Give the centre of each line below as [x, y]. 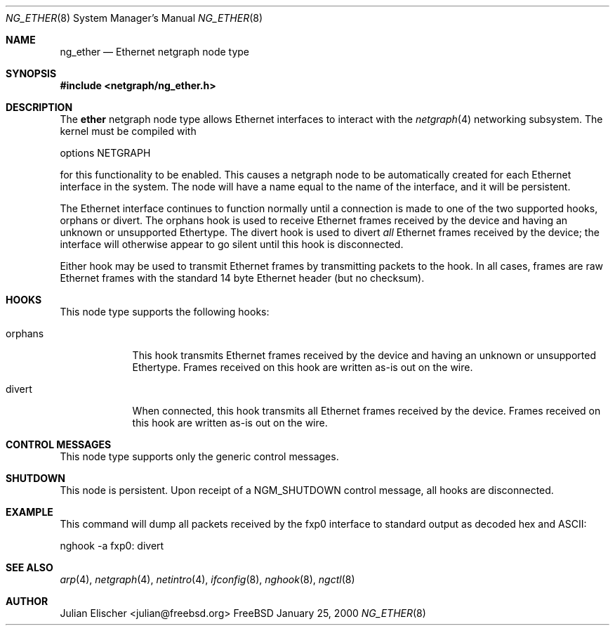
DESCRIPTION [39, 107]
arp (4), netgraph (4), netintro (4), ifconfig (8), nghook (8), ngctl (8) [207, 579]
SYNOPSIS [31, 73]
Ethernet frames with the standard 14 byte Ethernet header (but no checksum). [242, 278]
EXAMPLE [29, 512]
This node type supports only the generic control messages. [199, 456]
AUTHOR [27, 601]
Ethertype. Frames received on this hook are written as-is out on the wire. [303, 367]
